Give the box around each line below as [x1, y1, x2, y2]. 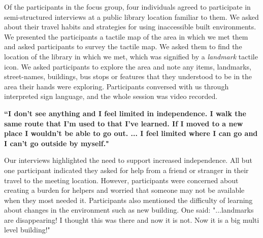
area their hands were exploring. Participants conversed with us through [4, 81, 229, 91]
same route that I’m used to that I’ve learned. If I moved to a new [4, 118, 243, 128]
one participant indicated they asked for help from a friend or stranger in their [4, 164, 249, 175]
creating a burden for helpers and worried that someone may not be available [4, 185, 245, 195]
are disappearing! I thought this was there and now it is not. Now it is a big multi [4, 214, 259, 225]
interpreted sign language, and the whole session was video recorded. [4, 91, 218, 101]
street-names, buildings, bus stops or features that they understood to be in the [4, 71, 252, 82]
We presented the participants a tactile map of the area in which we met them [4, 31, 248, 42]
